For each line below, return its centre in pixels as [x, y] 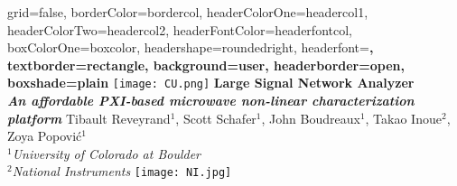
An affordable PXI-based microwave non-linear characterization [211, 101]
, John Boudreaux [311, 118]
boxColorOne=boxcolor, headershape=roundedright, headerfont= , [191, 47]
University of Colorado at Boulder [107, 153]
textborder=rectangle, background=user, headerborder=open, [206, 65]
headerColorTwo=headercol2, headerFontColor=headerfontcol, [180, 29]
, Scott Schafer [216, 118]
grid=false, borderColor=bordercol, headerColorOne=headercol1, [188, 12]
